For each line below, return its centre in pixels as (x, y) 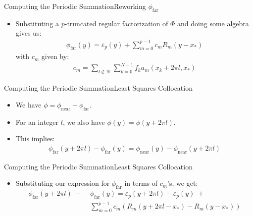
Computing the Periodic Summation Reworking (75, 6)
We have (28, 104)
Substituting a (37, 23)
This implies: (35, 138)
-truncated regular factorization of (116, 23)
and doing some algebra (213, 23)
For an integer (37, 122)
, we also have (84, 122)
